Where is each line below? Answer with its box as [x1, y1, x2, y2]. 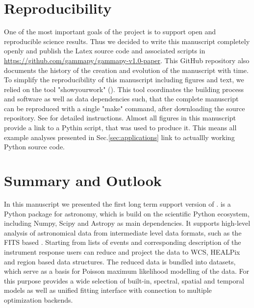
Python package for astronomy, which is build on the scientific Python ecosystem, [4, 208, 250, 218]
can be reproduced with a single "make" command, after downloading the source [4, 103, 245, 113]
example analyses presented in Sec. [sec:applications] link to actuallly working [4, 132, 235, 142]
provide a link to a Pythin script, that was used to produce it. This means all [4, 122, 237, 133]
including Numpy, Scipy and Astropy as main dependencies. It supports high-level [4, 218, 251, 228]
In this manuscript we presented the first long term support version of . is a [4, 198, 231, 209]
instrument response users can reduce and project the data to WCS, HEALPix [4, 246, 240, 257]
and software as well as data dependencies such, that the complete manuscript [4, 94, 239, 104]
